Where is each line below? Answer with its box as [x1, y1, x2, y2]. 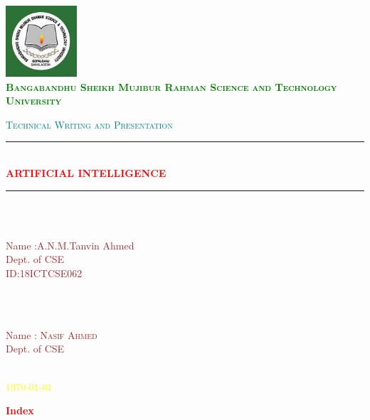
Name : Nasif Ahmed [6, 327, 97, 342]
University [6, 93, 62, 108]
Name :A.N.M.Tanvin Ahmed [6, 237, 134, 252]
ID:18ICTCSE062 [6, 265, 83, 280]
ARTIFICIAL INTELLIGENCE [6, 165, 166, 180]
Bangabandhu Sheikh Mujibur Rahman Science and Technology [6, 79, 337, 94]
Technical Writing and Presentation [6, 117, 173, 131]
